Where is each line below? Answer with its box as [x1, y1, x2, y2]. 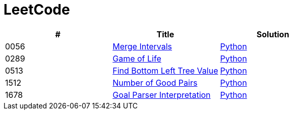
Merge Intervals [112, 41, 172, 51]
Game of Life [112, 53, 161, 64]
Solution [256, 29, 289, 39]
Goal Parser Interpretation [112, 89, 211, 100]
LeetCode [4, 1, 70, 18]
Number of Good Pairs [112, 77, 198, 88]
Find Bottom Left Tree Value [112, 65, 218, 76]
